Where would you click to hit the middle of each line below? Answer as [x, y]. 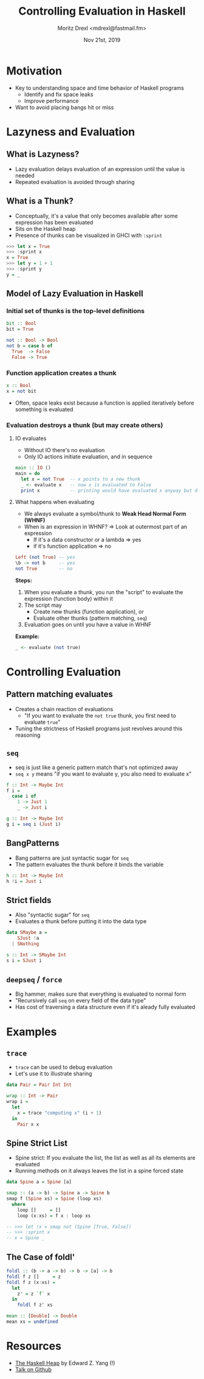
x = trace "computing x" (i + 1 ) [59, 1113]
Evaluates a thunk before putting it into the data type [81, 921]
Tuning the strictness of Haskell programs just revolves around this [99, 728]
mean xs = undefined [32, 1322]
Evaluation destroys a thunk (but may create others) [85, 425]
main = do [28, 473]
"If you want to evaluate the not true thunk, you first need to [100, 715]
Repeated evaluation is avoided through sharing [75, 182]
